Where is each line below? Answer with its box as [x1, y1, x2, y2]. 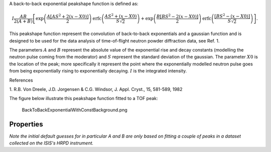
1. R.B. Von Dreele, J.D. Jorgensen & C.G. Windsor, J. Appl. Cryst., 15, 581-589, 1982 [9, 86, 183, 92]
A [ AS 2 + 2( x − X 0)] [47, 13, 89, 19]
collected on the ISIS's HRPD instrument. [9, 140, 94, 146]
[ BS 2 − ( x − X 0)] [214, 12, 250, 19]
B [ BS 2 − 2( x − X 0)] [156, 13, 199, 19]
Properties [9, 120, 43, 128]
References [9, 77, 33, 83]
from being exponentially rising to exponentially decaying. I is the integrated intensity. [9, 68, 187, 74]
